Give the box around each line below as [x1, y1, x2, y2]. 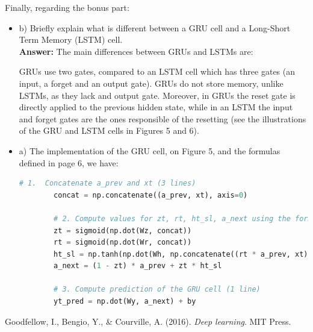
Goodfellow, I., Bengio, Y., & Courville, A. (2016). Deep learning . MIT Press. [5, 315, 291, 327]
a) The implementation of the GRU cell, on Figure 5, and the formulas [19, 144, 280, 157]
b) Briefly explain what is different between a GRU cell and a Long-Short [19, 21, 291, 34]
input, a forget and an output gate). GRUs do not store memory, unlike [19, 77, 284, 89]
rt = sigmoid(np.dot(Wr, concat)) [54, 238, 192, 247]
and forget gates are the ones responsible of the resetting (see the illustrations [19, 112, 306, 125]
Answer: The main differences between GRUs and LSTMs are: [19, 45, 253, 57]
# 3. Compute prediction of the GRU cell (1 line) [54, 285, 261, 294]
